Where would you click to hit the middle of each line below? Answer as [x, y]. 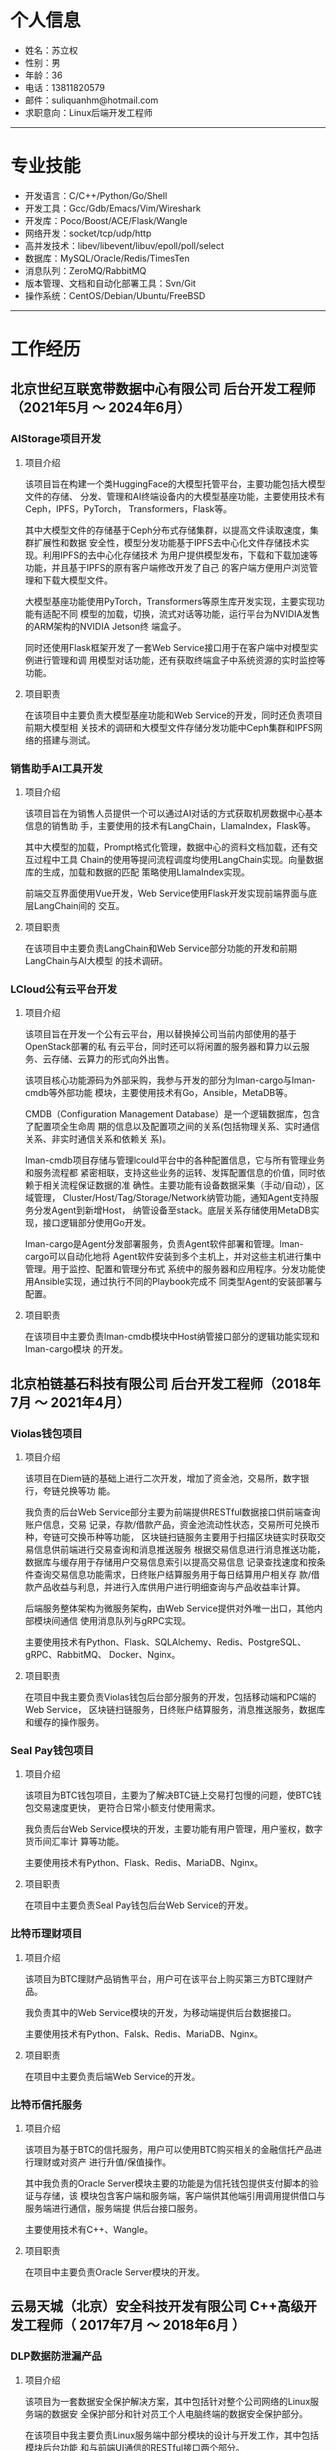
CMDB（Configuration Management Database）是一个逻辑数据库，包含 [172, 1114]
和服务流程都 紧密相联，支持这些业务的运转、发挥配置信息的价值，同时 [170, 1173]
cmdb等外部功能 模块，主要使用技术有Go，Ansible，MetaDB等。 [158, 1093]
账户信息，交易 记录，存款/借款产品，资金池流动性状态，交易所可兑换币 [172, 1525]
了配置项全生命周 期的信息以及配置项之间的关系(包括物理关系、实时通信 [172, 1127]
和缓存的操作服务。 [64, 1722]
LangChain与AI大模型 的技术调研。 [96, 961]
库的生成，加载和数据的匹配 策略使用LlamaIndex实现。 [137, 872]
